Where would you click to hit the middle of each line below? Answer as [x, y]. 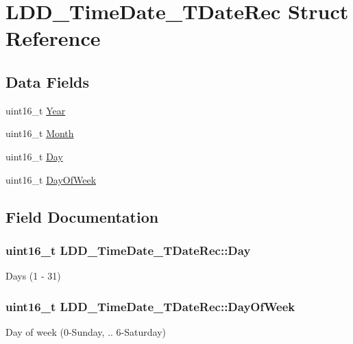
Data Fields [48, 81]
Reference [53, 38]
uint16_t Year [36, 110]
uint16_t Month [40, 133]
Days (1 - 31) [33, 276]
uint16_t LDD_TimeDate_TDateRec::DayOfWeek [150, 306]
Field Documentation [82, 216]
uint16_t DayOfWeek [51, 179]
